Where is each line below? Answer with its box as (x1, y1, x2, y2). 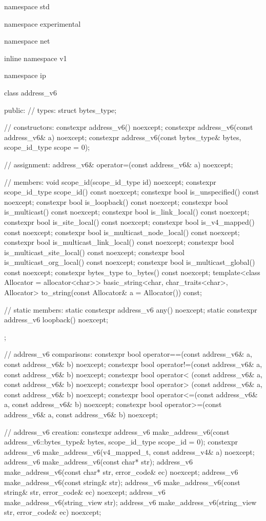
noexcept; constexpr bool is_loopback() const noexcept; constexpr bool (4, 196, 228, 207)
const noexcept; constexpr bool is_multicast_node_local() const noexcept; (4, 226, 240, 237)
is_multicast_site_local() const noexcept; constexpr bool (4, 246, 185, 257)
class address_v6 (4, 87, 57, 98)
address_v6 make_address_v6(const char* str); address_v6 (4, 456, 193, 467)
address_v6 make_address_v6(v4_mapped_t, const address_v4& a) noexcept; (4, 446, 255, 457)
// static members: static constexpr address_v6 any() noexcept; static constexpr (4, 304, 257, 315)
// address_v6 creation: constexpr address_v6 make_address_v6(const (4, 426, 230, 437)
